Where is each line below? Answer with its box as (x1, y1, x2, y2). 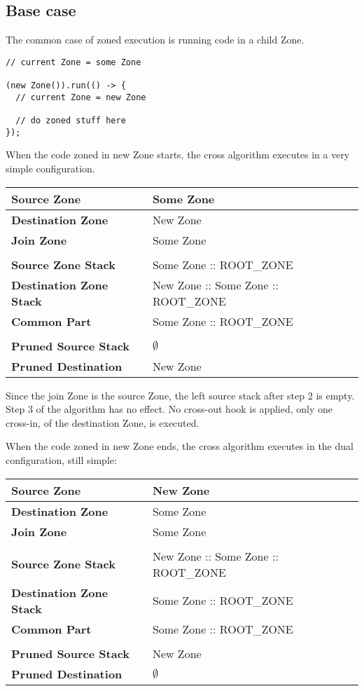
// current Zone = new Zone (15, 92, 146, 102)
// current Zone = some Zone (6, 57, 141, 67)
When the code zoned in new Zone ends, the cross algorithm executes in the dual (6, 439, 353, 453)
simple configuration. (6, 160, 95, 175)
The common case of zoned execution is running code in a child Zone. (6, 32, 304, 47)
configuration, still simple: (6, 452, 117, 467)
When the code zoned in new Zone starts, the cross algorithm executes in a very (6, 147, 350, 162)
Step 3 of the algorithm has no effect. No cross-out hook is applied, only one (6, 402, 333, 416)
